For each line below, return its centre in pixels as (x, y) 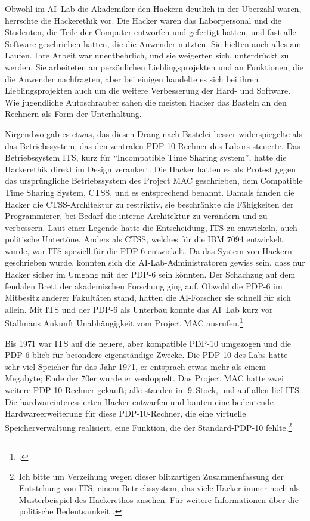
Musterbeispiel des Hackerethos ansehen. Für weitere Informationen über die (159, 499)
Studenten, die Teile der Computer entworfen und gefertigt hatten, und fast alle (151, 32)
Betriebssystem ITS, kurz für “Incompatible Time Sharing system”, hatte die (146, 157)
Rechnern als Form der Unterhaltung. (73, 114)
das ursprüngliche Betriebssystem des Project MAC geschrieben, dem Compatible (154, 181)
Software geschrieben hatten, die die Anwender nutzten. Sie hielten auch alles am (153, 43)
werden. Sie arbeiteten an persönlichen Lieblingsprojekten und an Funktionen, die (154, 67)
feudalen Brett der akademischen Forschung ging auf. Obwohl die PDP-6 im (144, 286)
